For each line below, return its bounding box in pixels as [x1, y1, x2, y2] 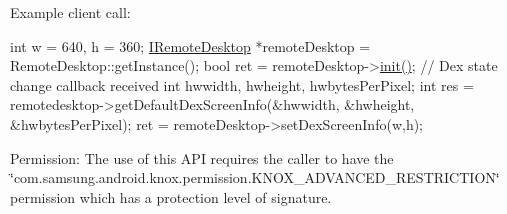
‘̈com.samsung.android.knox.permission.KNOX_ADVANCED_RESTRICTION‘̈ [10, 167, 500, 188]
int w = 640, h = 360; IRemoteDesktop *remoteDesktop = [10, 35, 371, 56]
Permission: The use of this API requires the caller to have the [10, 147, 394, 168]
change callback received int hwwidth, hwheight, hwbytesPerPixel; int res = [10, 74, 474, 95]
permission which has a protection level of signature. [10, 186, 332, 207]
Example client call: [10, 2, 131, 22]
